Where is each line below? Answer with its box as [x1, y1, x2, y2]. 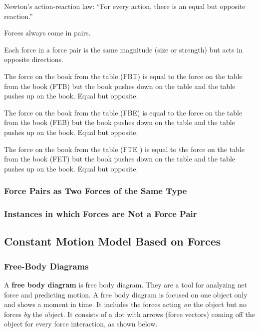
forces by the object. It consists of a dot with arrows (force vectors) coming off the [4, 308, 256, 319]
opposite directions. [4, 54, 63, 64]
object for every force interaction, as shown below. [4, 318, 158, 329]
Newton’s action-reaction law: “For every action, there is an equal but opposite [4, 1, 246, 11]
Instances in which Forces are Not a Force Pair [4, 207, 197, 220]
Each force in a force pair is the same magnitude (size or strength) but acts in [4, 44, 243, 54]
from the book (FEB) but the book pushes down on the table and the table [4, 117, 235, 127]
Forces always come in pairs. [4, 27, 91, 38]
